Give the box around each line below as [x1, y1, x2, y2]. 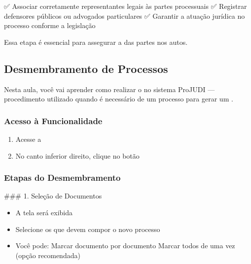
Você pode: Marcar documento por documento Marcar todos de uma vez [15, 240, 235, 251]
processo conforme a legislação [4, 20, 96, 31]
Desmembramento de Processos [4, 61, 168, 76]
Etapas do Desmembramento [4, 171, 121, 184]
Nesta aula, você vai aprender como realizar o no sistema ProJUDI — [4, 84, 215, 94]
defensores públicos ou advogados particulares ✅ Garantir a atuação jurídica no [4, 10, 245, 21]
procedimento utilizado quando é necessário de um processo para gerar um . [4, 94, 233, 104]
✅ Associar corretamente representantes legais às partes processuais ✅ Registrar [4, 1, 247, 11]
